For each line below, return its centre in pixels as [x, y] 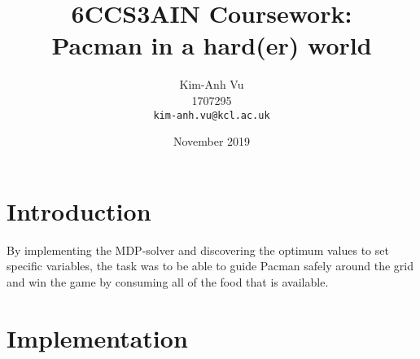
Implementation [97, 337]
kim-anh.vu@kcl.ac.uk [212, 115]
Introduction [79, 210]
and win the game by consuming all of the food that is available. [168, 281]
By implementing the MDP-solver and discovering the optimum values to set [198, 250]
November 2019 [212, 141]
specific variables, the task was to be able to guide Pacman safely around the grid [210, 266]
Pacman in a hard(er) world [212, 45]
